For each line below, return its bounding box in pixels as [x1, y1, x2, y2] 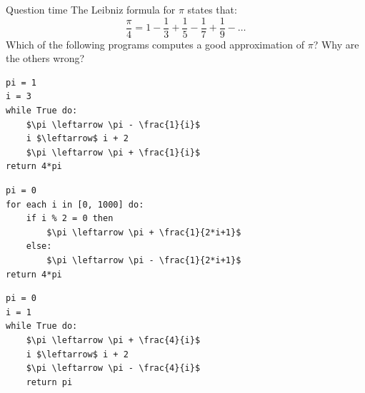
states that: [187, 2, 237, 16]
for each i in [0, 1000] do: [6, 199, 144, 210]
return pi [26, 377, 73, 387]
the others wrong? [6, 51, 85, 66]
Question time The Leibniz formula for [6, 2, 176, 16]
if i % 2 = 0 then [26, 213, 114, 224]
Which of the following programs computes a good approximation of [6, 36, 304, 51]
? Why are [313, 36, 359, 51]
